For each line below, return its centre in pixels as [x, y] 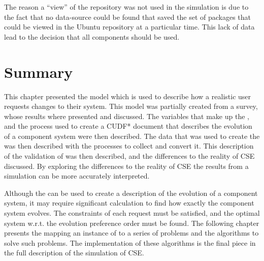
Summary [39, 71]
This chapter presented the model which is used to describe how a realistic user [128, 96]
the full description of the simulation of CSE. [74, 253]
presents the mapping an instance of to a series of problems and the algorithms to [131, 233]
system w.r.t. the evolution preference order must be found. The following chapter [132, 223]
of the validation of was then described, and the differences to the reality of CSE [129, 156]
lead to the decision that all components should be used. [92, 36]
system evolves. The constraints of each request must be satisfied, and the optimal [132, 213]
